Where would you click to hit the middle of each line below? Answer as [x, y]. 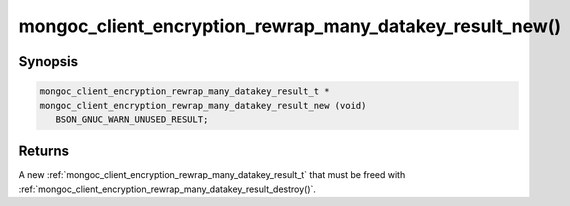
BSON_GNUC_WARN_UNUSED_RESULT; [132, 119]
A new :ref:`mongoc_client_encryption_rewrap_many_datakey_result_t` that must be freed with [212, 175]
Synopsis [48, 61]
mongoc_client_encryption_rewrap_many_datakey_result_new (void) [203, 105]
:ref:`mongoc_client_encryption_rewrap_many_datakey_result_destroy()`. [167, 189]
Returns [44, 151]
